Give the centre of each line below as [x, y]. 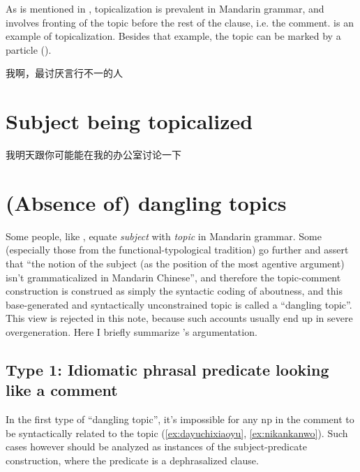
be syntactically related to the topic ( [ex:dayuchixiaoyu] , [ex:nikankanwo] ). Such [177, 433]
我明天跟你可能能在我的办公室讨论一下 [93, 155]
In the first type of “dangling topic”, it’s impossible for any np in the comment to [180, 419]
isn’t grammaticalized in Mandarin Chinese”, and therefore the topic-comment [173, 277]
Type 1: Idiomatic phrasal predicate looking [167, 369]
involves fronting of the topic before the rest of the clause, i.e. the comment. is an [180, 22]
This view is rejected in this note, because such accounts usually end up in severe [179, 318]
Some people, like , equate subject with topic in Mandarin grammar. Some [164, 236]
